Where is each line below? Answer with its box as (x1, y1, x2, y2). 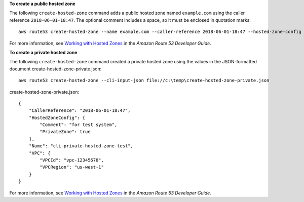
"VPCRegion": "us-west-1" (40, 165, 104, 170)
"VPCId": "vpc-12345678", (40, 157, 104, 163)
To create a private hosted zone (9, 49, 78, 55)
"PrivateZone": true (40, 129, 91, 135)
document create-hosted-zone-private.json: (9, 66, 102, 72)
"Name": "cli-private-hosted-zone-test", (28, 143, 134, 149)
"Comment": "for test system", (40, 122, 118, 128)
